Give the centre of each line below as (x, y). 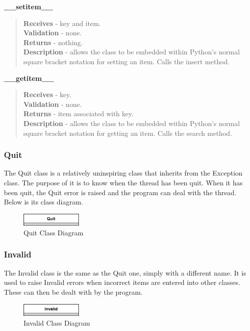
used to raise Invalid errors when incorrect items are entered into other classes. (122, 282)
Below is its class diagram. (44, 202)
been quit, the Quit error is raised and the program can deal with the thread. (120, 192)
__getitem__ (29, 78)
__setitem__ (29, 6)
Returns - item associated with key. (78, 114)
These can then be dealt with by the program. (73, 292)
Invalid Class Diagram (57, 322)
